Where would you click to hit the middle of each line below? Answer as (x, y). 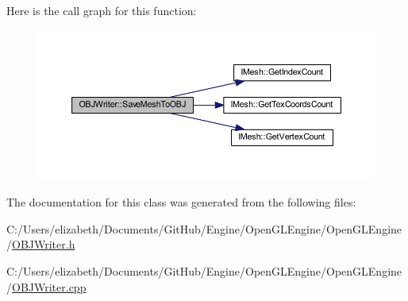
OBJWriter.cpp (49, 286)
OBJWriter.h (44, 244)
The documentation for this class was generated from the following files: (181, 202)
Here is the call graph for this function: (102, 10)
